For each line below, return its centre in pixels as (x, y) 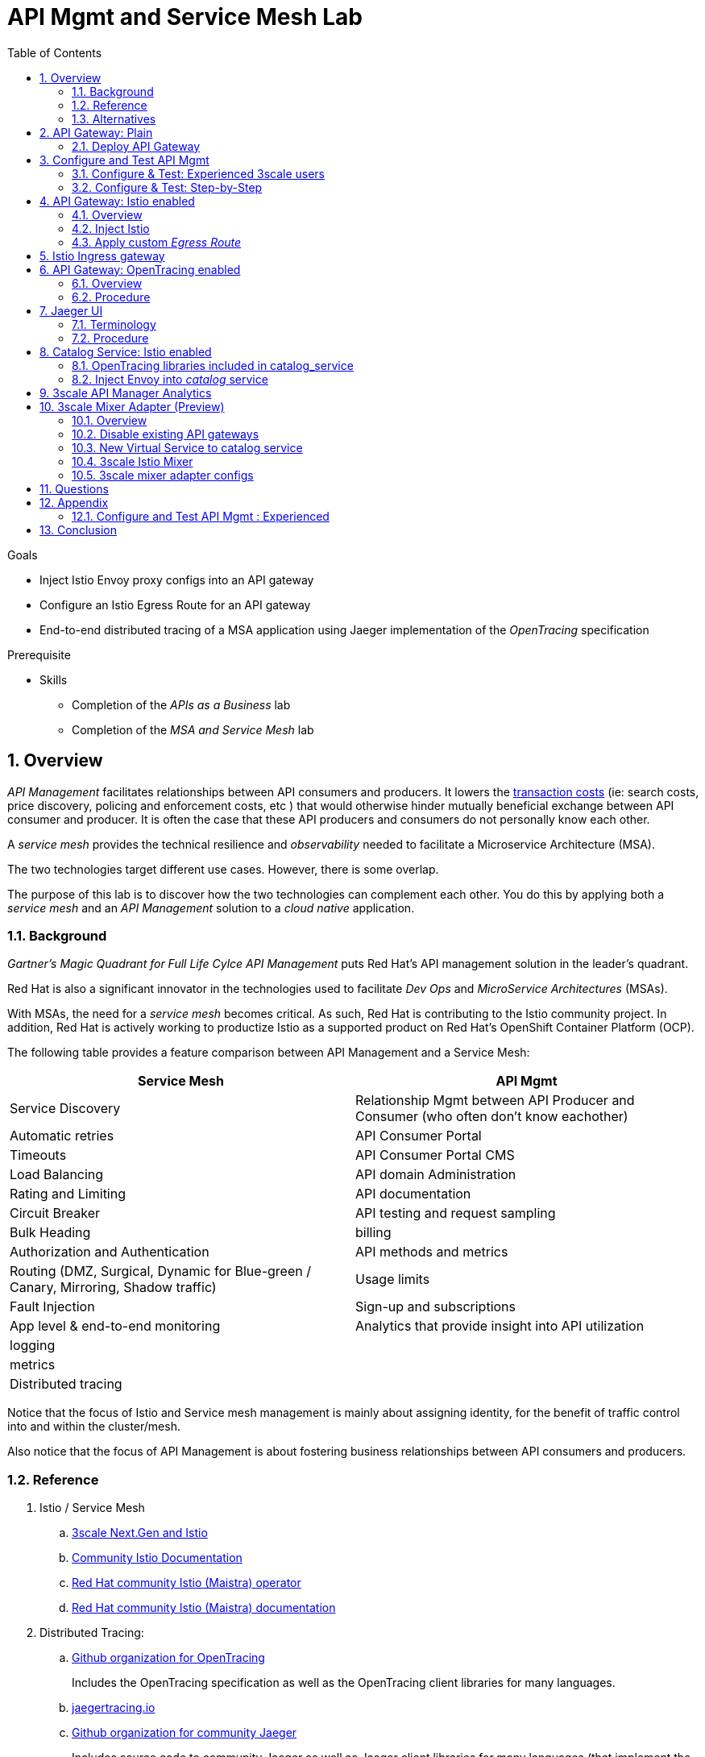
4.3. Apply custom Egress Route (157, 242)
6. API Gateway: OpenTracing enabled (140, 269)
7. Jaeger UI (71, 310)
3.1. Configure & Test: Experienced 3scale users (198, 173)
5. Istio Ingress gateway (102, 255)
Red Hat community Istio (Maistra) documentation (204, 1608)
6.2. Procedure (111, 297)
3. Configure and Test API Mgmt (124, 160)
